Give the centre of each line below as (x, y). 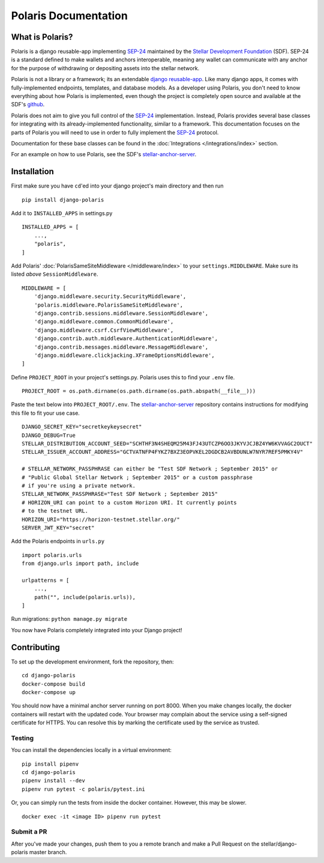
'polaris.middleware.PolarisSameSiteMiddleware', (108, 305)
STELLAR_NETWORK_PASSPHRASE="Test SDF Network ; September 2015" (120, 494)
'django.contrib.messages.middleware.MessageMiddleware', (121, 347)
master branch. (48, 852)
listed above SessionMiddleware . (55, 274)
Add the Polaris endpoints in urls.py (58, 541)
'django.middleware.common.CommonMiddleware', (104, 322)
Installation (32, 172)
